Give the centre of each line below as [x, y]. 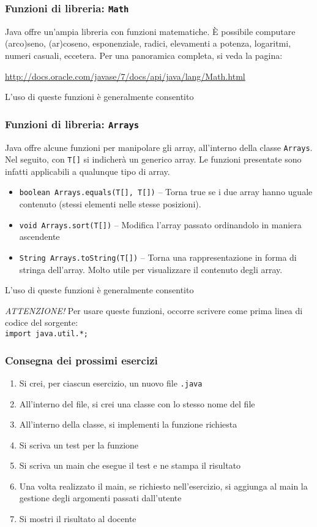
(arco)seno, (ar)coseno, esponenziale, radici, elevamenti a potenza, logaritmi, [148, 43]
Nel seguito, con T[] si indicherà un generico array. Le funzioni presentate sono [153, 159]
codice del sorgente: [42, 322]
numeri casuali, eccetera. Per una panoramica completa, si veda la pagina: [144, 55]
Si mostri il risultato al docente [78, 519]
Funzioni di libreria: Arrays [72, 124]
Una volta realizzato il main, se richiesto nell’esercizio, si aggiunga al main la [163, 486]
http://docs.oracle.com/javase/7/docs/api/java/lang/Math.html [125, 76]
